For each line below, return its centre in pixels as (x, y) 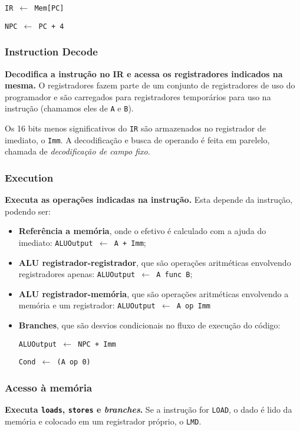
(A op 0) (74, 362)
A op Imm (194, 306)
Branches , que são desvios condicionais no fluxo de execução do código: (149, 325)
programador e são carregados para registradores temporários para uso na (138, 96)
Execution (29, 177)
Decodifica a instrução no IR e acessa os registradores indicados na (144, 73)
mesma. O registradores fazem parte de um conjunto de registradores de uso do (150, 85)
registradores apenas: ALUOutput (77, 274)
